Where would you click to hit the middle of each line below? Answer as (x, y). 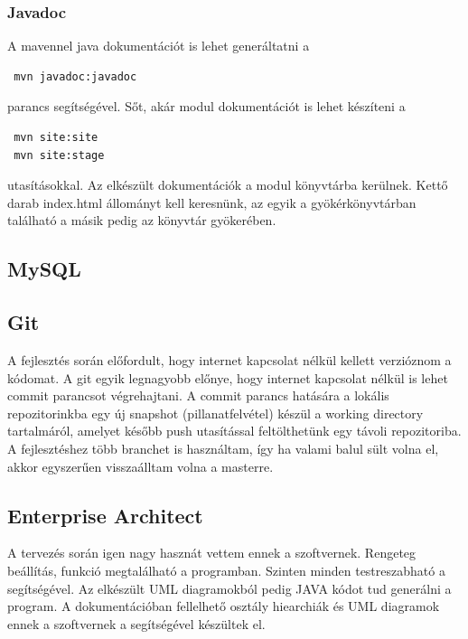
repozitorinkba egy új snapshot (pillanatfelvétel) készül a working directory (215, 413)
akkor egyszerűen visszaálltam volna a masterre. (140, 466)
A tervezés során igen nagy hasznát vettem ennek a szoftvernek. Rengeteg (212, 553)
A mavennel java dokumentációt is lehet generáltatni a (159, 46)
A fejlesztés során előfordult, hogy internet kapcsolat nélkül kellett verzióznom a (229, 359)
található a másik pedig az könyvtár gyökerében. (142, 220)
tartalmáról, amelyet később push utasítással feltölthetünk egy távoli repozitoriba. (234, 431)
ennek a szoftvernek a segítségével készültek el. (136, 623)
